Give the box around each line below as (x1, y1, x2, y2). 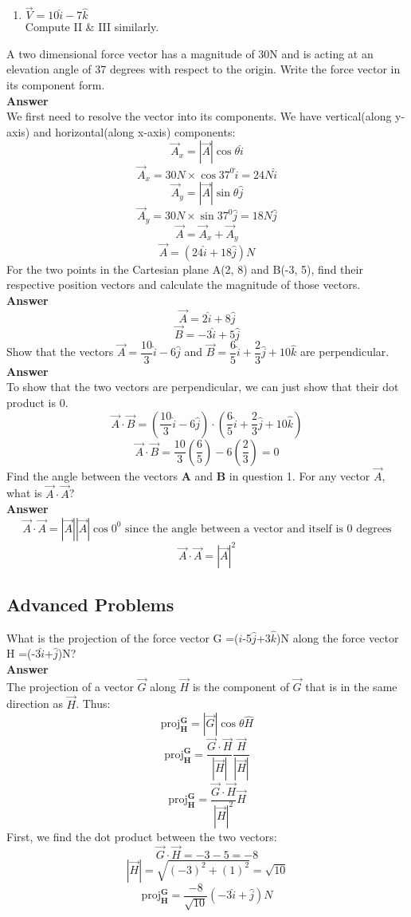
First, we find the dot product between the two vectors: (6, 828, 277, 844)
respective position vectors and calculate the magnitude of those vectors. (6, 276, 361, 293)
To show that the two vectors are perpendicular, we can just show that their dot (6, 378, 399, 395)
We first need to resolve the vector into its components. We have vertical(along (6, 108, 392, 125)
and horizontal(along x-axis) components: (33, 123, 236, 140)
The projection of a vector (6, 678, 134, 694)
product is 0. (6, 394, 68, 411)
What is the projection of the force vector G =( (6, 629, 239, 646)
